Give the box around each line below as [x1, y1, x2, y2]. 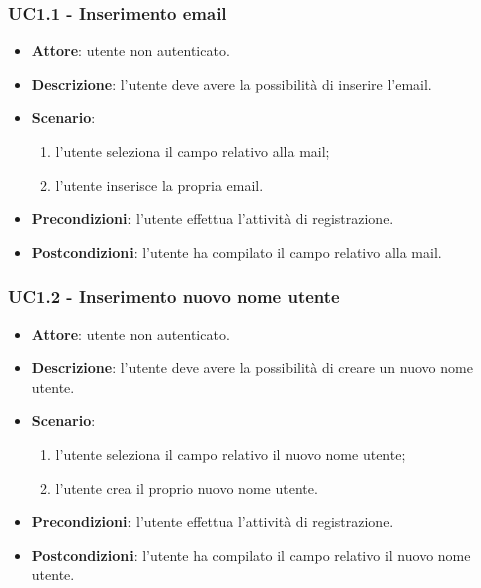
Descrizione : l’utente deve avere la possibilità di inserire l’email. [31, 73, 432, 94]
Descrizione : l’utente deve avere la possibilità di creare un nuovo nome [31, 357, 473, 378]
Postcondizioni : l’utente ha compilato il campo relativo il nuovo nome [31, 544, 471, 565]
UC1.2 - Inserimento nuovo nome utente [8, 284, 340, 309]
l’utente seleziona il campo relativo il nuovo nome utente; [55, 443, 406, 464]
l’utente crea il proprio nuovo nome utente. [55, 477, 318, 498]
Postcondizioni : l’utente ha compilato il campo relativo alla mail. [31, 241, 442, 262]
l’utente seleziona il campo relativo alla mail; [55, 141, 330, 161]
